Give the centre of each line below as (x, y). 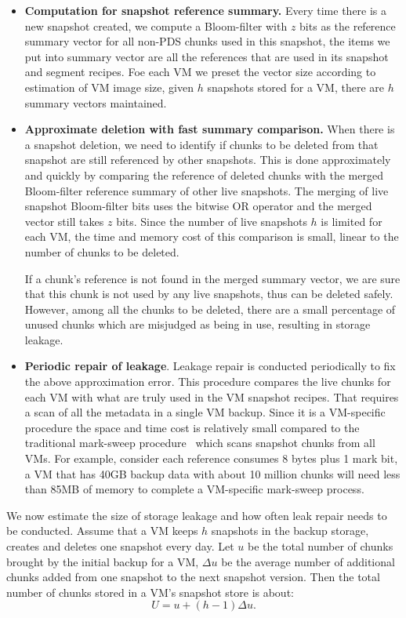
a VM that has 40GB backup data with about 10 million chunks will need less (212, 473)
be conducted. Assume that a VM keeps (102, 531)
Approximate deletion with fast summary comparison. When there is (210, 129)
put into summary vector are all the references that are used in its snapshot (207, 56)
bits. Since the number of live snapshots (212, 221)
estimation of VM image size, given (109, 87)
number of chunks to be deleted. (102, 251)
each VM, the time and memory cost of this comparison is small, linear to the (212, 236)
